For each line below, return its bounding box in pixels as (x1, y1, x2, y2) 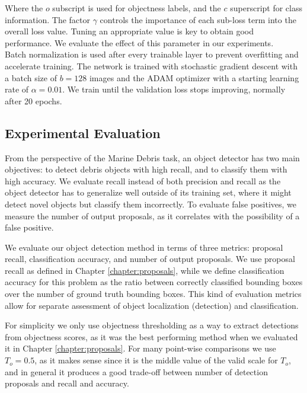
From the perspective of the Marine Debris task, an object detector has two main (5, 151, 300, 164)
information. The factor (5, 13, 90, 25)
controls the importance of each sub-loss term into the (100, 13, 296, 25)
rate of (5, 83, 29, 95)
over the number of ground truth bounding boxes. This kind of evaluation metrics (5, 287, 302, 300)
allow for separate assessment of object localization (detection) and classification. (5, 299, 299, 311)
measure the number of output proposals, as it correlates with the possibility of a (5, 209, 300, 222)
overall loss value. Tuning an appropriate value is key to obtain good (5, 25, 254, 37)
